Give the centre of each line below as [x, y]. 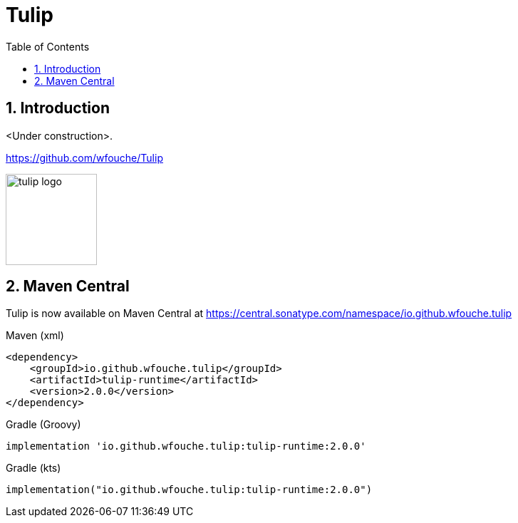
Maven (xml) [35, 336]
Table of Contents [48, 46]
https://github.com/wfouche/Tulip [84, 157]
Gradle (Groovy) [43, 425]
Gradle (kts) [33, 468]
